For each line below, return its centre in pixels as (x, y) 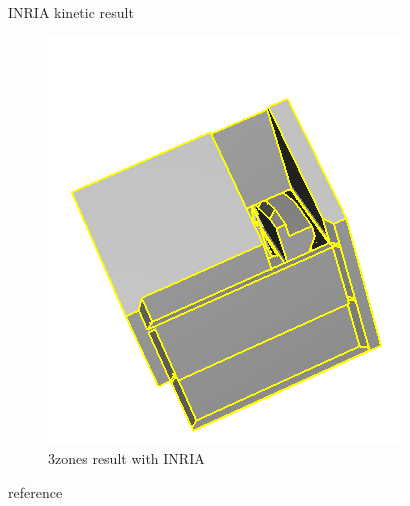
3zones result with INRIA (126, 458)
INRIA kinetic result (71, 12)
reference (35, 491)
